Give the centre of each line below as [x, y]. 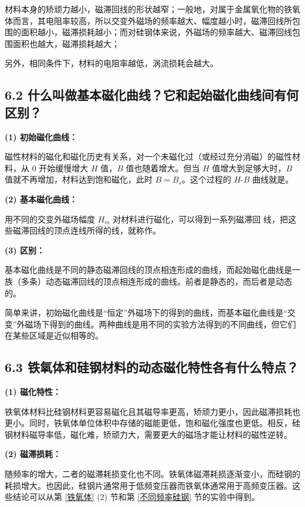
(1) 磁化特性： [33, 392]
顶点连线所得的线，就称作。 [107, 230]
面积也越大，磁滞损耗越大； [66, 43]
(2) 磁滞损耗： [33, 454]
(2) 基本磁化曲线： [41, 199]
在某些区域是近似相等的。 [54, 335]
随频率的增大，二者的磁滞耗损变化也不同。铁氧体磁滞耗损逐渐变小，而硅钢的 [152, 474]
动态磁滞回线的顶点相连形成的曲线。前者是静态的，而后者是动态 [169, 281]
